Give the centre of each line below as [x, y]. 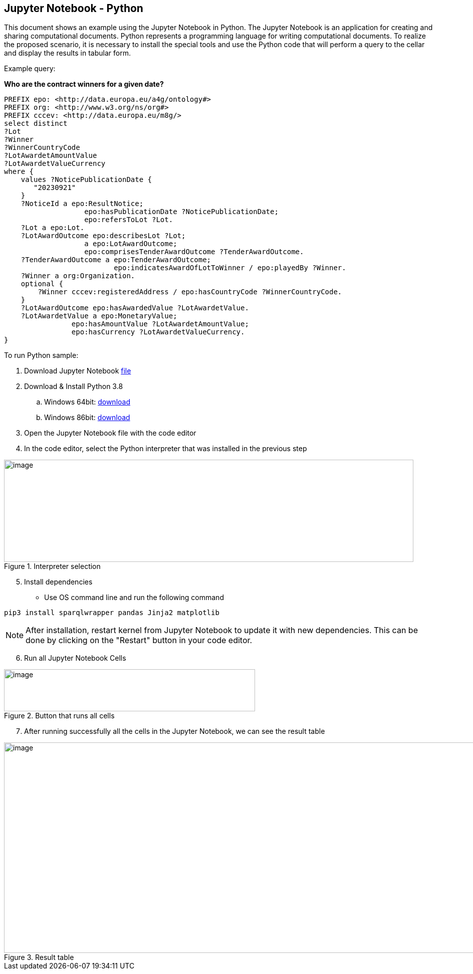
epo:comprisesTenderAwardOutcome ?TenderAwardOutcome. [194, 252]
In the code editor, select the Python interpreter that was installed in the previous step [166, 449]
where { [19, 172]
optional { [42, 284]
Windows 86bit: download [87, 418]
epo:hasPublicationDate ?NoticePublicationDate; [181, 212]
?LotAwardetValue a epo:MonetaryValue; [99, 316]
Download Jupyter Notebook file [78, 371]
